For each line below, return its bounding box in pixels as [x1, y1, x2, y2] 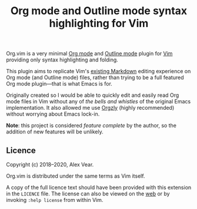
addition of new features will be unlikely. [6, 128, 104, 135]
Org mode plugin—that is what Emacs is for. [6, 80, 113, 87]
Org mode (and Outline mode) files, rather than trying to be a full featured [6, 74, 184, 81]
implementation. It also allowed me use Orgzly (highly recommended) [6, 105, 175, 112]
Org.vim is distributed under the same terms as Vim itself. [6, 172, 145, 179]
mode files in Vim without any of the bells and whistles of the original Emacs [6, 98, 191, 105]
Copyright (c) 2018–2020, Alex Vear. [6, 161, 94, 168]
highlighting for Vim [49, 17, 149, 30]
